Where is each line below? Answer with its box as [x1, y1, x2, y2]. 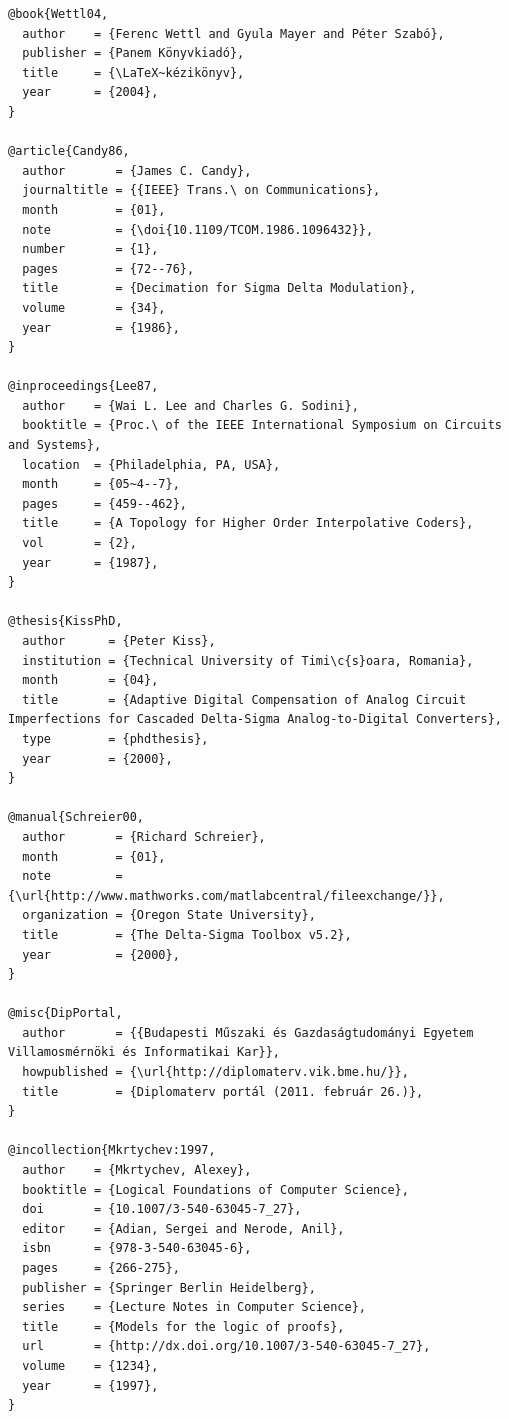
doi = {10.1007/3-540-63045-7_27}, [22, 1202, 302, 1217]
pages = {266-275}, [22, 1261, 180, 1275]
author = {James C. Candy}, [22, 163, 252, 178]
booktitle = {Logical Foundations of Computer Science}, [22, 1182, 409, 1197]
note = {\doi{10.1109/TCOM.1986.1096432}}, [22, 222, 374, 237]
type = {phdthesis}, [22, 731, 209, 746]
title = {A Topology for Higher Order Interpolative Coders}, [22, 516, 474, 531]
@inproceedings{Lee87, [8, 379, 159, 394]
